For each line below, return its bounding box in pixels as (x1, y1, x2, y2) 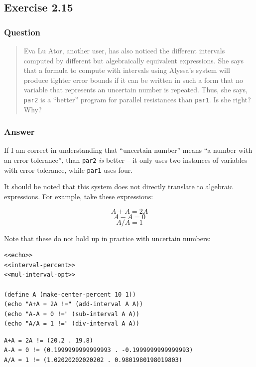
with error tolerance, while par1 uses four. (4, 164, 133, 175)
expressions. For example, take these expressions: (4, 191, 153, 201)
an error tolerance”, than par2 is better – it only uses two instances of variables (4, 155, 248, 165)
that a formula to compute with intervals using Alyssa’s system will (23, 65, 230, 75)
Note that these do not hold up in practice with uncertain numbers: (4, 233, 211, 243)
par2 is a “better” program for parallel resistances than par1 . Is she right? (23, 94, 251, 104)
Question (4, 25, 41, 38)
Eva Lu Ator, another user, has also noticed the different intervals (23, 45, 225, 55)
